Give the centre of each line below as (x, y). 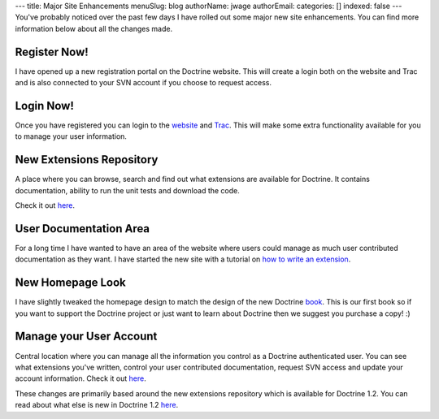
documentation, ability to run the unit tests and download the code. (127, 190)
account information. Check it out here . (80, 378)
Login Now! (45, 106)
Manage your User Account (86, 337)
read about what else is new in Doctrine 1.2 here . (97, 405)
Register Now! (52, 52)
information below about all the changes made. (94, 28)
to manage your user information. (71, 136)
